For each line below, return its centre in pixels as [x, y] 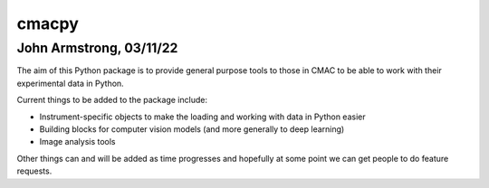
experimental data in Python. [70, 83]
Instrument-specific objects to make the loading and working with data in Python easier [202, 117]
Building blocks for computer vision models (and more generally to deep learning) [192, 129]
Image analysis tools [78, 142]
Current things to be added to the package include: [112, 100]
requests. [34, 171]
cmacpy [48, 23]
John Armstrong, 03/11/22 [97, 48]
